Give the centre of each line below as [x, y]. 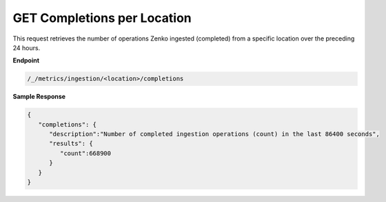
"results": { [71, 144]
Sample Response [39, 97]
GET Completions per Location [102, 18]
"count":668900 [85, 153]
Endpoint [26, 60]
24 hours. [27, 47]
